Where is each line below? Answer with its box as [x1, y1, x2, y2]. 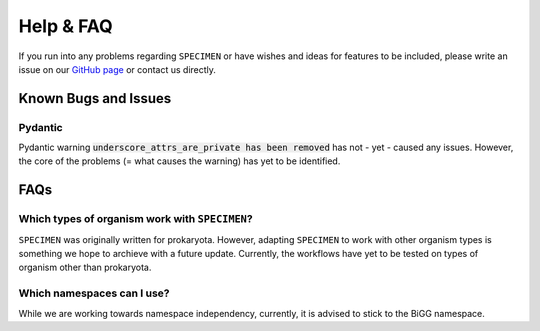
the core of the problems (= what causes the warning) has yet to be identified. [18, 155, 341, 167]
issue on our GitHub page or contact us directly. [18, 63, 217, 75]
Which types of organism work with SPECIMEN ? [18, 212, 254, 226]
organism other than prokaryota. [18, 261, 152, 274]
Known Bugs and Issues [18, 90, 172, 107]
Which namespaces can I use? [18, 286, 170, 300]
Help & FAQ [18, 15, 114, 37]
